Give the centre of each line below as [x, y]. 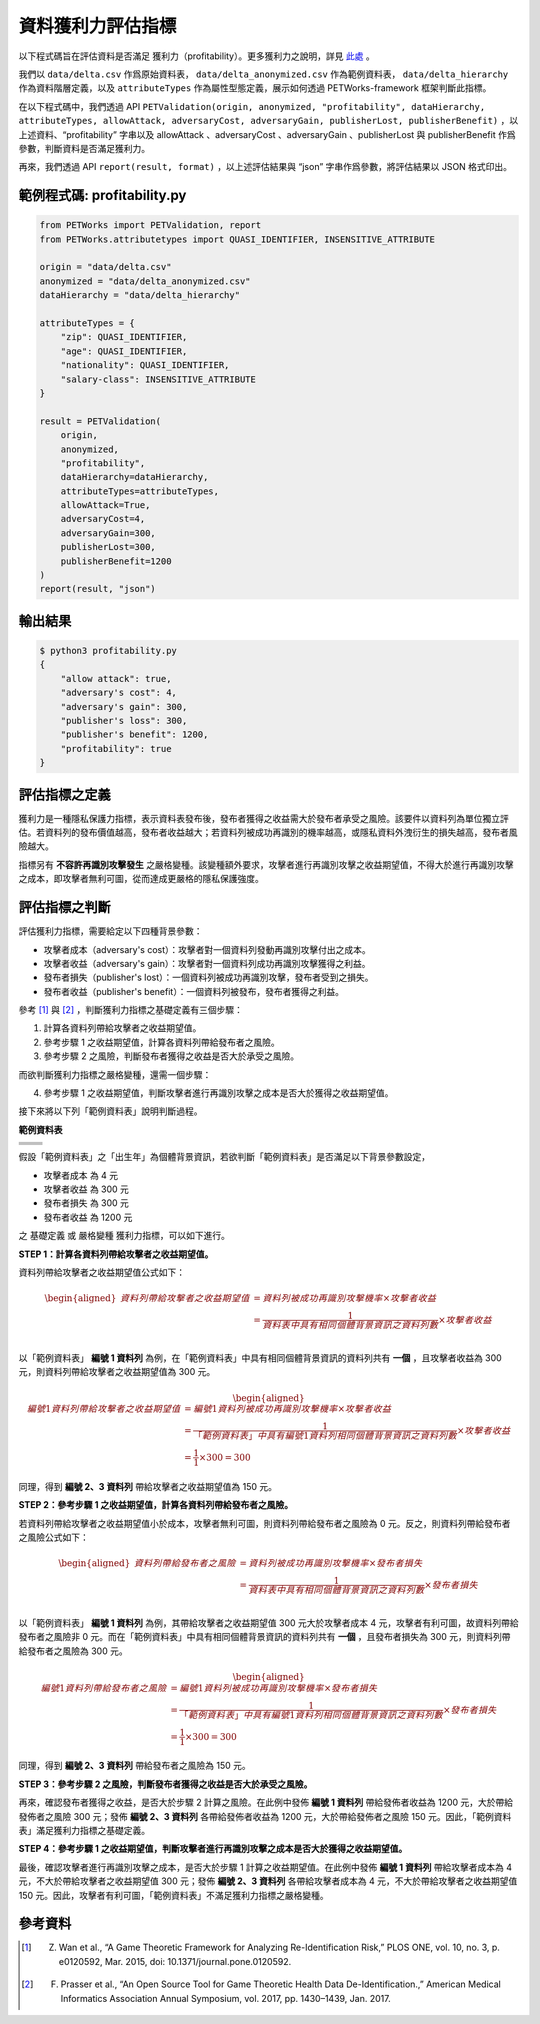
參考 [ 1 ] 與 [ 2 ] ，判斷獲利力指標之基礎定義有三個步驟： [131, 1010]
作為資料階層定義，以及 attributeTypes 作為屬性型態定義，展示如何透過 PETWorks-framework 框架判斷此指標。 [255, 88]
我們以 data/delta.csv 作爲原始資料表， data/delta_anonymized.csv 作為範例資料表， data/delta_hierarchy [263, 74]
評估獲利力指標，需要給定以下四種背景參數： [110, 931]
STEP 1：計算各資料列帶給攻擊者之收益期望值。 [116, 1254]
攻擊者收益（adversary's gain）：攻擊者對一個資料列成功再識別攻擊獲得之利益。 [207, 963]
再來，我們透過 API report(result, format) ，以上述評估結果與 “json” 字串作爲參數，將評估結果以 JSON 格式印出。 [265, 167]
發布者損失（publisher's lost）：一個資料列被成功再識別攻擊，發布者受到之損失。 [208, 977]
